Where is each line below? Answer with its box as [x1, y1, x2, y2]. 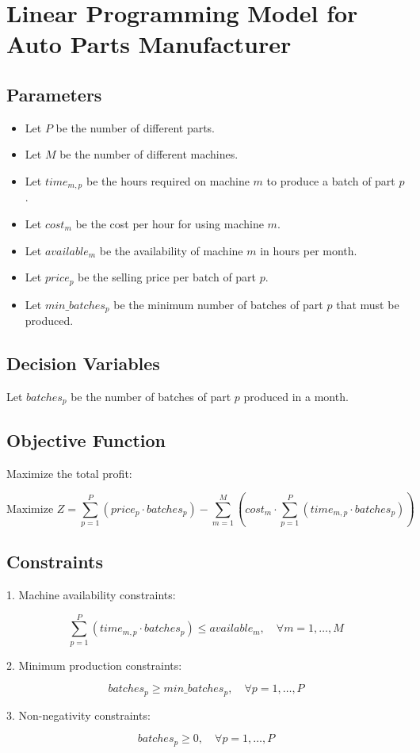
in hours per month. [260, 242, 357, 258]
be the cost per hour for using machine [75, 216, 264, 231]
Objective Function [6, 427, 166, 452]
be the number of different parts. [55, 119, 216, 136]
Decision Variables [6, 351, 160, 376]
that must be [336, 296, 399, 312]
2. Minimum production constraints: [6, 656, 182, 673]
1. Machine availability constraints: [6, 587, 176, 603]
